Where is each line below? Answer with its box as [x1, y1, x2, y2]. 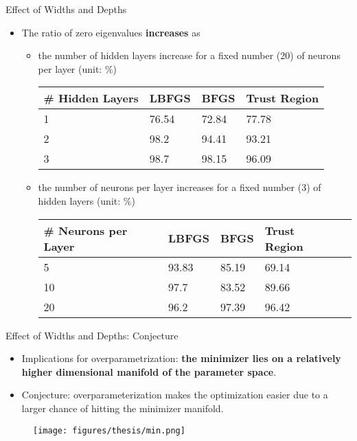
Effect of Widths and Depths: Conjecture [5, 328, 178, 342]
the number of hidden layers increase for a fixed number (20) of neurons [38, 48, 341, 63]
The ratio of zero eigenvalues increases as [21, 25, 200, 39]
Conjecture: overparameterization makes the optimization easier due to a [21, 387, 328, 402]
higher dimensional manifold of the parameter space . [21, 364, 277, 378]
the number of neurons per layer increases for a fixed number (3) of [38, 180, 321, 194]
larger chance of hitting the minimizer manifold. [21, 400, 224, 415]
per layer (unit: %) [38, 61, 117, 76]
